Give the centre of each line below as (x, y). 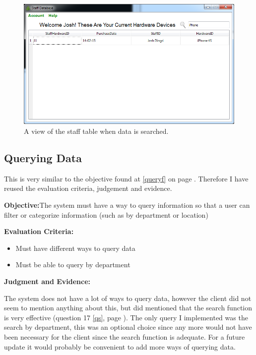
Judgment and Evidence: (47, 281)
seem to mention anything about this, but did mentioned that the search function (128, 308)
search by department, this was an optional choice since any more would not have (128, 327)
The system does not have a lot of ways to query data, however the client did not (128, 298)
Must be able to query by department (73, 265)
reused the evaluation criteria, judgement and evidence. (88, 188)
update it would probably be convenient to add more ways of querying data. (120, 346)
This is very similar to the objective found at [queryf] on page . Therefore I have (126, 178)
